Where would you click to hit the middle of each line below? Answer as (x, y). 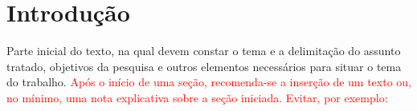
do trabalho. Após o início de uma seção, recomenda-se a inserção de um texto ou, (209, 82)
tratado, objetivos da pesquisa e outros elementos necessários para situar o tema (204, 66)
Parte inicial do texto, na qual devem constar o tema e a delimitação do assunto (204, 51)
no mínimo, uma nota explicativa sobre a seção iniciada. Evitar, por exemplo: (197, 97)
